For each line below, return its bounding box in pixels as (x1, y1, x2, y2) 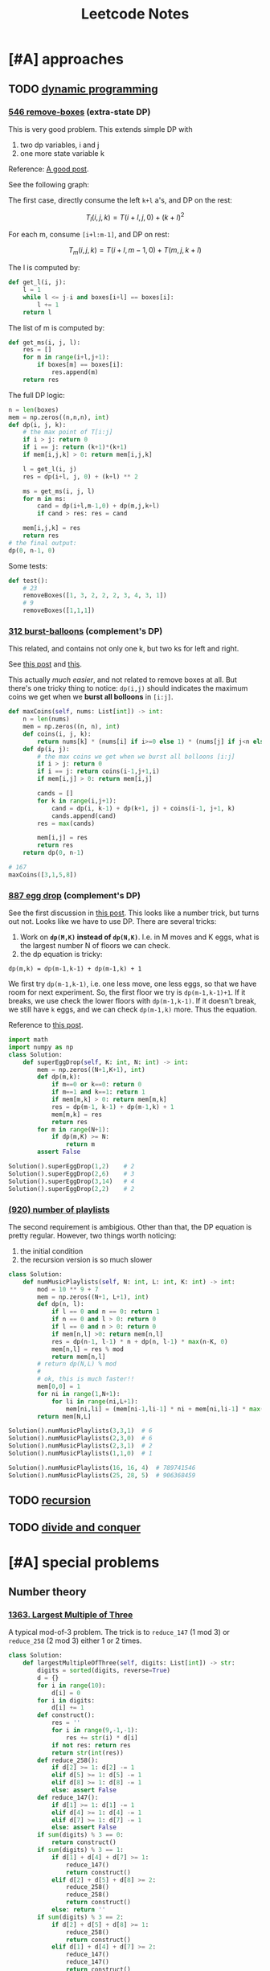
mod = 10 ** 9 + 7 (37, 1285, 99, 1293)
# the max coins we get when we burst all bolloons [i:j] (37, 753, 235, 761)
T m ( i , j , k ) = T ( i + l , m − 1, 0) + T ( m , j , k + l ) (67, 245, 202, 257)
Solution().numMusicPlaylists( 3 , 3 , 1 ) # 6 (8, 1427, 153, 1435)
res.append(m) (51, 368, 99, 376)
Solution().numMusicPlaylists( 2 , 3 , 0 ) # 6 (8, 1435, 153, 1443)
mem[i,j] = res (37, 834, 88, 842)
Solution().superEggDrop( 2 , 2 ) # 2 (8, 1185, 135, 1193)
